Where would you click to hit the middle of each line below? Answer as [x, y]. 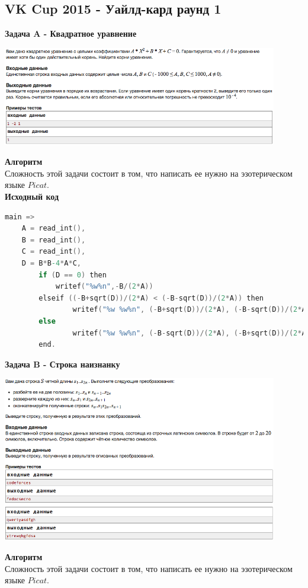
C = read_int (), [54, 252]
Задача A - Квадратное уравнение [71, 33]
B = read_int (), [54, 240]
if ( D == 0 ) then [73, 275]
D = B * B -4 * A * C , [51, 263]
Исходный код [32, 196]
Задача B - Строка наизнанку [62, 364]
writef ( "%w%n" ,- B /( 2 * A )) [104, 287]
